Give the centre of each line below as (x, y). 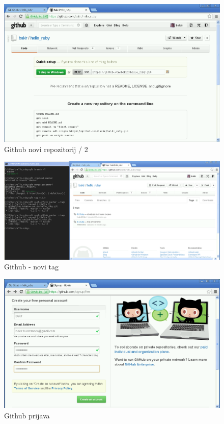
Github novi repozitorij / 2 (46, 149)
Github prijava (27, 415)
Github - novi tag (32, 267)
